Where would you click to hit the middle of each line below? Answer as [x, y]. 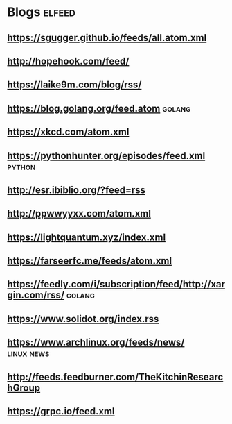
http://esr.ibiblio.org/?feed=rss [77, 190]
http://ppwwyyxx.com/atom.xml [79, 213]
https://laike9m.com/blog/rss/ [74, 85]
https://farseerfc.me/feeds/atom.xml [89, 261]
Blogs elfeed [42, 12]
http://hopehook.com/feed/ [68, 61]
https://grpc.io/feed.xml [61, 411]
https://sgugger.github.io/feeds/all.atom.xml [107, 38]
